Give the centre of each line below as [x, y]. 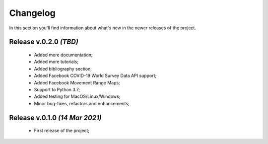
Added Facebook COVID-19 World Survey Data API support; [95, 76]
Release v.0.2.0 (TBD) [44, 42]
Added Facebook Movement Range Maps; [77, 82]
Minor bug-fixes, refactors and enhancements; [82, 103]
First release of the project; [62, 131]
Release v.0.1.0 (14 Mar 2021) [55, 117]
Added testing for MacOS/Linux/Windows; [77, 96]
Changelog [32, 13]
